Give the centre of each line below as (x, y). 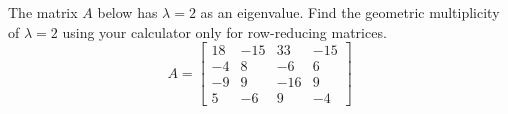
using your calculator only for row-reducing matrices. (224, 31)
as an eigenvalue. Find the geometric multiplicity (350, 12)
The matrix (43, 12)
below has (127, 12)
